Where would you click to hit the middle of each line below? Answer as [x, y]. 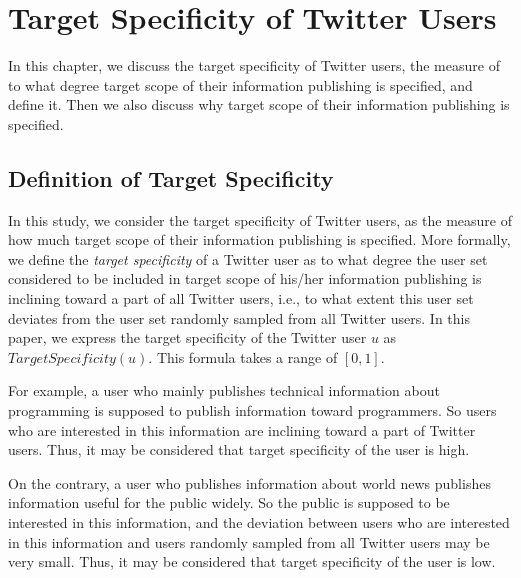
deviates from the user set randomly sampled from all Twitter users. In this [239, 317]
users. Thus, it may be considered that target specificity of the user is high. [239, 449]
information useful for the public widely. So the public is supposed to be [229, 502]
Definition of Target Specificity [171, 177]
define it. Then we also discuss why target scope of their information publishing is [259, 104]
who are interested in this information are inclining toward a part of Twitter [242, 429]
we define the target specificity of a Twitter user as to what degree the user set [248, 258]
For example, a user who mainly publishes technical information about [224, 390]
